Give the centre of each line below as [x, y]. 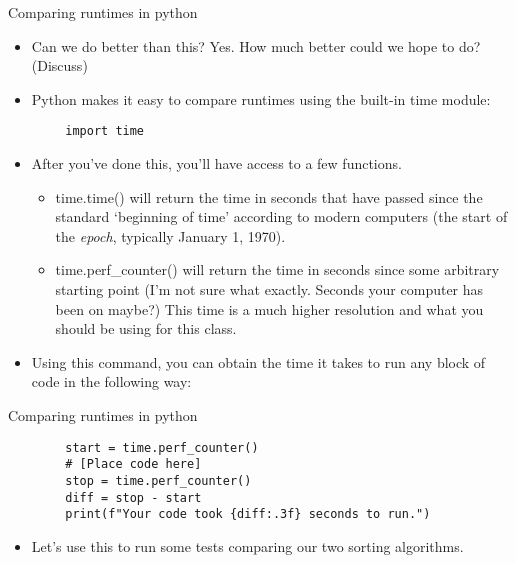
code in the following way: [111, 381]
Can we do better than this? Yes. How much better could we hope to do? [256, 45]
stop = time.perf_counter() [158, 480]
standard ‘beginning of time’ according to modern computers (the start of [281, 216]
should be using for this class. [146, 328]
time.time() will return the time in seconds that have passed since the [269, 196]
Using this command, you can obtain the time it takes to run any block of [258, 361]
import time [105, 131]
